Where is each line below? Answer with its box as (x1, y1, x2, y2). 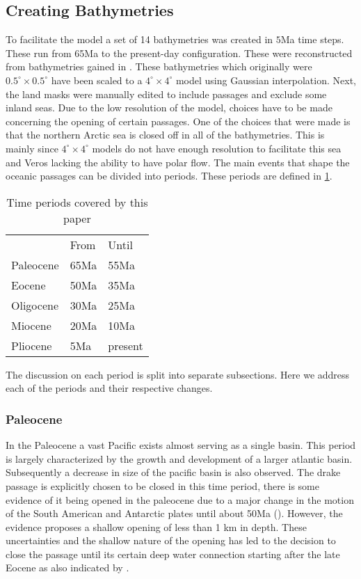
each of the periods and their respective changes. (6, 381, 213, 395)
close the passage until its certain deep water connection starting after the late (6, 546, 340, 561)
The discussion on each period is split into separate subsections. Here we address (6, 367, 350, 381)
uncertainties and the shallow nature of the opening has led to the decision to (6, 533, 336, 548)
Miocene (11, 317, 51, 333)
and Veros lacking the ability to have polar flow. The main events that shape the (6, 154, 350, 169)
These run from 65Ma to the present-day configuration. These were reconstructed (6, 45, 353, 60)
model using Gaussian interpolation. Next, (175, 72, 356, 87)
